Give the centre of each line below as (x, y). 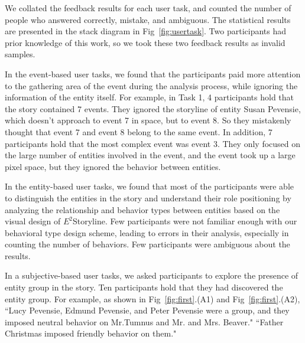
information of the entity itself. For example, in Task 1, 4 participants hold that (150, 97)
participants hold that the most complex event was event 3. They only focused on (153, 143)
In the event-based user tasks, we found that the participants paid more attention (153, 73)
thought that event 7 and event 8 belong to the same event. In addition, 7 (139, 131)
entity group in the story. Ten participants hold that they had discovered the (144, 287)
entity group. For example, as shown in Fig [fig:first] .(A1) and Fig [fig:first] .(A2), (152, 298)
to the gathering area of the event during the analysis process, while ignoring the (151, 85)
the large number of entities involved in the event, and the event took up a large (150, 155)
